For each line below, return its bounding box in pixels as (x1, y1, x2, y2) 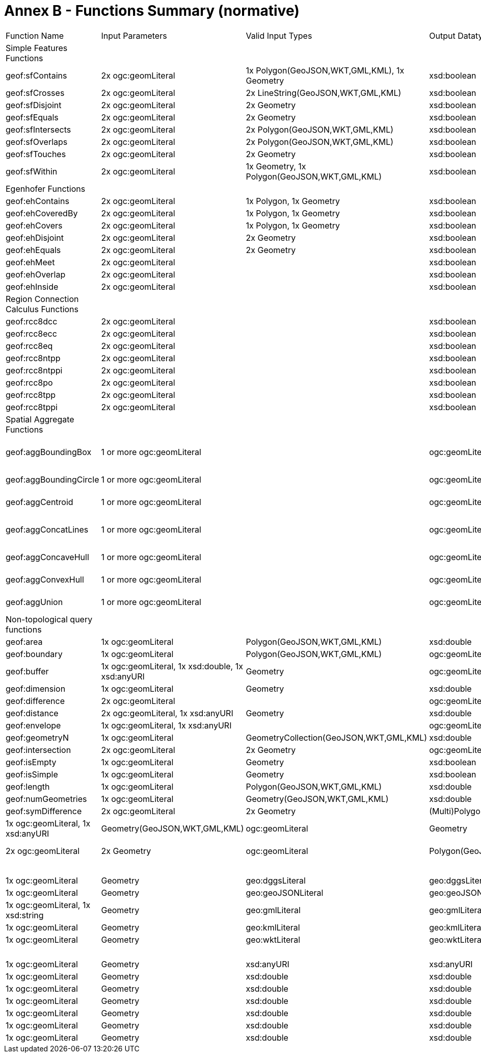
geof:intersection (6, 744, 71, 755)
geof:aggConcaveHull (6, 551, 89, 562)
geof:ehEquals (6, 244, 61, 255)
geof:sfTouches (6, 148, 66, 159)
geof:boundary (6, 648, 63, 659)
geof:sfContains (6, 70, 67, 81)
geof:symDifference (6, 806, 82, 816)
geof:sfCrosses (6, 87, 65, 98)
